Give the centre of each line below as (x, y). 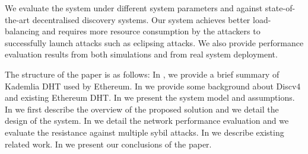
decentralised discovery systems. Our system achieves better (141, 19)
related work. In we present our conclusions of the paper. (108, 144)
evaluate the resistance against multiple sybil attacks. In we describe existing (145, 132)
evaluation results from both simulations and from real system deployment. (141, 54)
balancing (22, 31)
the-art (18, 19)
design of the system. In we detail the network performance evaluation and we (147, 121)
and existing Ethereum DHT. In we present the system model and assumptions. (150, 97)
